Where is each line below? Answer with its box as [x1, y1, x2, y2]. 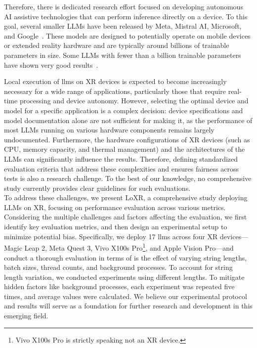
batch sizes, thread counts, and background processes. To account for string [4, 262, 233, 272]
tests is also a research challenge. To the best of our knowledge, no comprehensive [4, 173, 252, 183]
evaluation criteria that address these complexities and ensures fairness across [4, 163, 239, 174]
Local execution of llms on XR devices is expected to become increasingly [4, 76, 227, 87]
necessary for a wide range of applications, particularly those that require [4, 86, 226, 96]
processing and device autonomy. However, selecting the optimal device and [19, 95, 249, 106]
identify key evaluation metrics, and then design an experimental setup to [4, 221, 227, 232]
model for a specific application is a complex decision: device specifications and [4, 105, 243, 115]
